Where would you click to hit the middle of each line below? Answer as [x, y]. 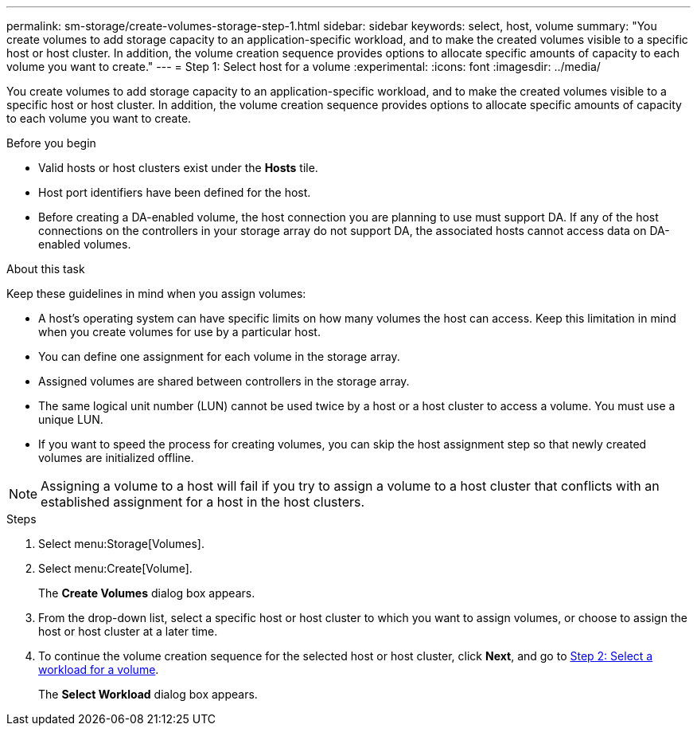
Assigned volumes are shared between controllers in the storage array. [224, 381]
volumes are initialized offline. [116, 458]
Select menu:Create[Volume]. [115, 568]
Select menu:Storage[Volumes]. [121, 544]
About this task [46, 269]
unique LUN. [71, 419]
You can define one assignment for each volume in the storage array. [219, 356]
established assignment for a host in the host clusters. [203, 502]
